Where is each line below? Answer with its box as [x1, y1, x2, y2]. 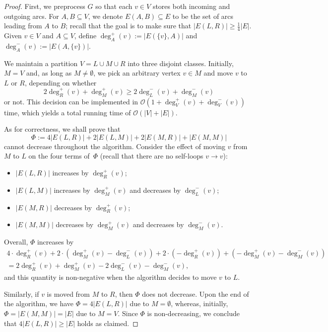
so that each [95, 1, 132, 11]
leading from [4, 20, 42, 31]
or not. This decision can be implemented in [4, 96, 138, 106]
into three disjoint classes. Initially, [128, 58, 234, 68]
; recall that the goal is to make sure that [66, 20, 192, 31]
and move [203, 68, 233, 78]
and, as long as [26, 68, 72, 78]
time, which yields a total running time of [4, 107, 131, 117]
